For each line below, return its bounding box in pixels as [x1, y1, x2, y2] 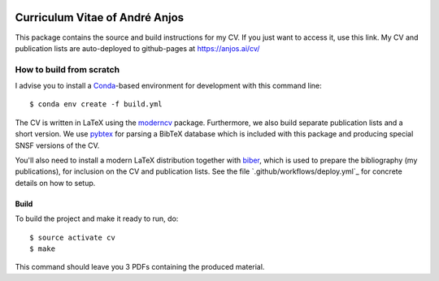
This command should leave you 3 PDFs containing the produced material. [15, 262, 265, 272]
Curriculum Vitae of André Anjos [15, 11, 185, 24]
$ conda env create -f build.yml [29, 100, 163, 109]
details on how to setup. [15, 178, 96, 188]
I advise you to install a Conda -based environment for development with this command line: [15, 81, 323, 91]
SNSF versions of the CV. [15, 140, 100, 150]
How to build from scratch [15, 63, 120, 75]
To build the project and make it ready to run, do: [15, 214, 179, 223]
